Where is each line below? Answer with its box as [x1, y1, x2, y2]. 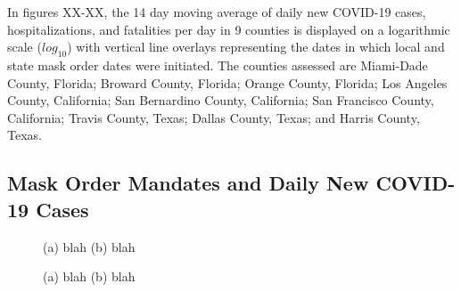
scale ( [7, 37, 42, 56]
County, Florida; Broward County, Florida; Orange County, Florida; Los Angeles [7, 73, 448, 92]
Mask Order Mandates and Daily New [7, 169, 369, 197]
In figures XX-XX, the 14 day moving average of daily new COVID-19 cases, [7, 3, 426, 20]
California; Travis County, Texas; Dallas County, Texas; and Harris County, [7, 108, 420, 126]
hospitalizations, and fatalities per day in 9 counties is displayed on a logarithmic [7, 20, 450, 38]
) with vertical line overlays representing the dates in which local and [67, 37, 445, 56]
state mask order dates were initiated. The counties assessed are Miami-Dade [7, 55, 428, 74]
